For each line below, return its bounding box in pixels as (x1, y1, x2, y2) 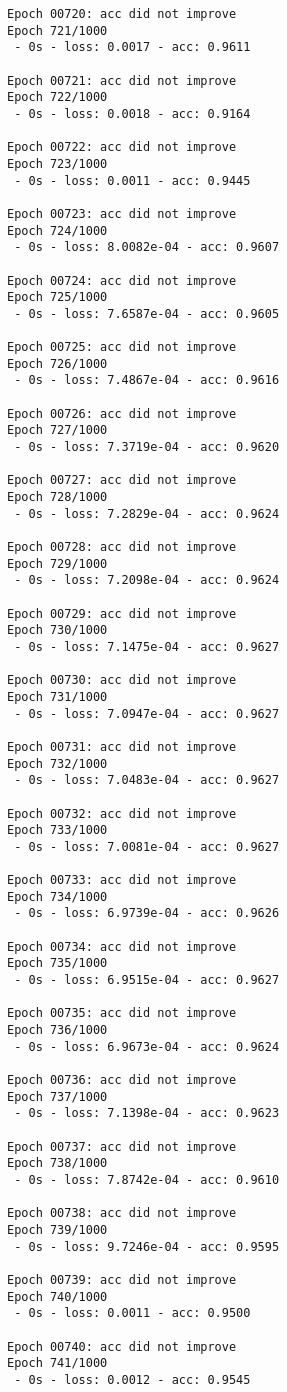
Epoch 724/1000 (7, 223, 108, 238)
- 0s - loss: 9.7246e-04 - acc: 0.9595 (14, 1239, 280, 1254)
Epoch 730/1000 (7, 623, 108, 638)
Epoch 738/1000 (7, 1156, 108, 1171)
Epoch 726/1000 (7, 356, 108, 371)
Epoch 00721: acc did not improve (7, 73, 237, 88)
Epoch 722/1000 (7, 90, 108, 105)
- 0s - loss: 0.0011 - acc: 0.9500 (14, 1306, 251, 1321)
